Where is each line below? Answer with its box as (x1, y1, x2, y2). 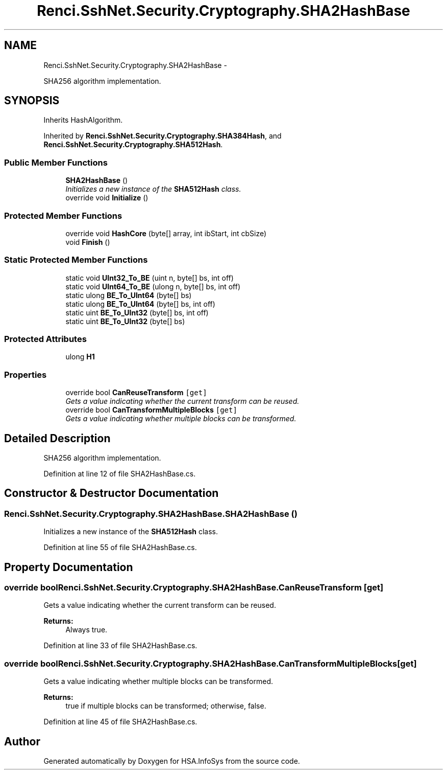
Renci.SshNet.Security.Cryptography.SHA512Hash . (43, 140, 223, 149)
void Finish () (65, 237, 110, 246)
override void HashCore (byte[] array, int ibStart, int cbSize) (65, 229, 267, 238)
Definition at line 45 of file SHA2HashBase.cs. (43, 717, 197, 726)
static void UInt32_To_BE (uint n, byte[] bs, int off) (65, 273, 234, 282)
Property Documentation (4, 560, 133, 574)
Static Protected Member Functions (4, 255, 148, 265)
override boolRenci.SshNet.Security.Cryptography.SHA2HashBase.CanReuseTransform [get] (4, 582, 384, 593)
